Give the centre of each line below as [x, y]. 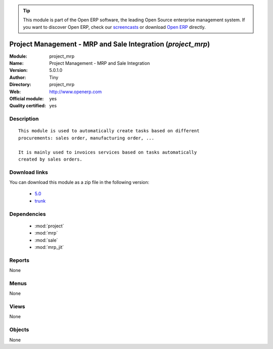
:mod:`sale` [46, 240]
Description [24, 119]
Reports [19, 260]
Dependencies [28, 214]
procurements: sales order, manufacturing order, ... [86, 138]
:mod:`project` [49, 226]
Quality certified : [28, 106]
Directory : [20, 85]
